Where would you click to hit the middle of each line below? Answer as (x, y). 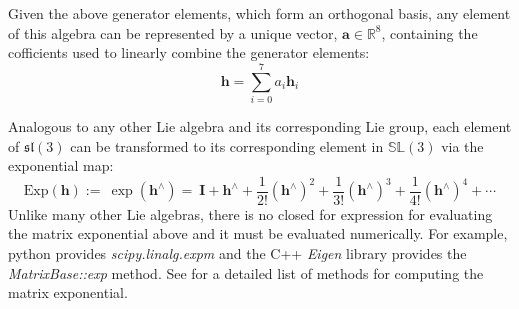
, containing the (429, 32)
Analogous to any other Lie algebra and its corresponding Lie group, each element (260, 125)
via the (462, 145)
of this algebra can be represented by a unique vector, (173, 32)
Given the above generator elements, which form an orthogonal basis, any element (259, 13)
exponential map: (61, 165)
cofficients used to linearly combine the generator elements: (189, 52)
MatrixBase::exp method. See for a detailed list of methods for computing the (246, 272)
